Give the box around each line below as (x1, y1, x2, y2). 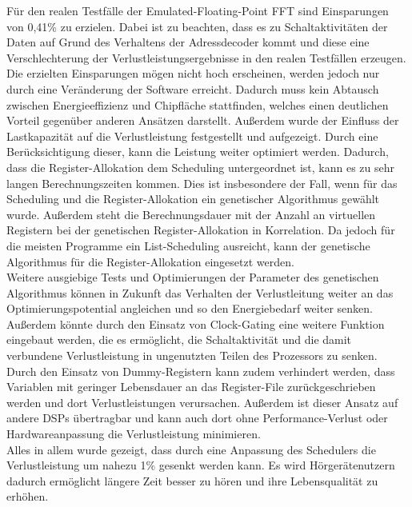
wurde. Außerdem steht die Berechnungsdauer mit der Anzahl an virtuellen (6, 206, 376, 222)
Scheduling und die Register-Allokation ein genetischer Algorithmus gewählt (6, 190, 380, 207)
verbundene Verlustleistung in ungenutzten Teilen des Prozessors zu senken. (6, 347, 378, 364)
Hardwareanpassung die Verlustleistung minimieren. (6, 425, 261, 442)
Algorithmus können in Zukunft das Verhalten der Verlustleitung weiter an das (6, 284, 394, 301)
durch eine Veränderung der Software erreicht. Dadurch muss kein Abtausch (6, 80, 379, 97)
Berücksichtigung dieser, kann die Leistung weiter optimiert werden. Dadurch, (6, 143, 389, 160)
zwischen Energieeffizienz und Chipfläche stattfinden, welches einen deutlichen (6, 96, 389, 113)
